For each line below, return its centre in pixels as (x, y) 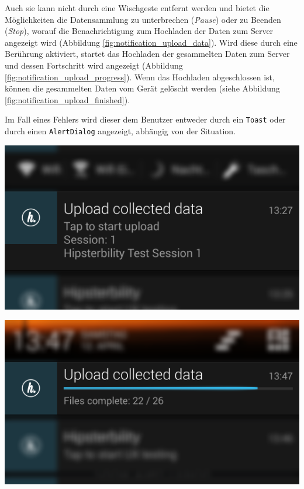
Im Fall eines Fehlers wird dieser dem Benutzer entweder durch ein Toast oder (145, 119)
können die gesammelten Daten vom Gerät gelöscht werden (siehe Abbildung (142, 88)
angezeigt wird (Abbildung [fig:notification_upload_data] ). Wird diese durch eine (151, 42)
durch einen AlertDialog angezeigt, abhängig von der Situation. (120, 131)
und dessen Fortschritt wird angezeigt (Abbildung (94, 65)
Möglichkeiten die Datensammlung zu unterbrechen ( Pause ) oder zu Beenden (143, 19)
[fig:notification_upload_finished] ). (68, 99)
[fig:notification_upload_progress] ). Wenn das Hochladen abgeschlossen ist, (140, 77)
